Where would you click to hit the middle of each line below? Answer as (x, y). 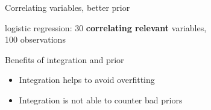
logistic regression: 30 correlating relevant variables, (106, 27)
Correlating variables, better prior (68, 7)
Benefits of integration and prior (65, 59)
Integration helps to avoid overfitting (87, 80)
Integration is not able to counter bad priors (101, 99)
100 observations (35, 39)
